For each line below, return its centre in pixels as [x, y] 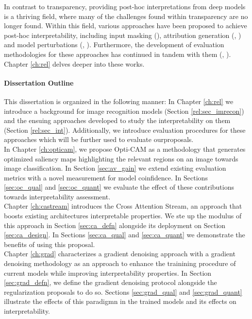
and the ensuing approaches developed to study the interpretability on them [117, 120]
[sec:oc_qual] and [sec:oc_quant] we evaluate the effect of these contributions [119, 187]
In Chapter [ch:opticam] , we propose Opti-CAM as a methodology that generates [125, 149]
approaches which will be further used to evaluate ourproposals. [99, 139]
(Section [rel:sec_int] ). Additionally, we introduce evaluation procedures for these [125, 130]
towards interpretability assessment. [57, 196]
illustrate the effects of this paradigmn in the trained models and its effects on [120, 301]
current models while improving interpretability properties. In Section [108, 273]
